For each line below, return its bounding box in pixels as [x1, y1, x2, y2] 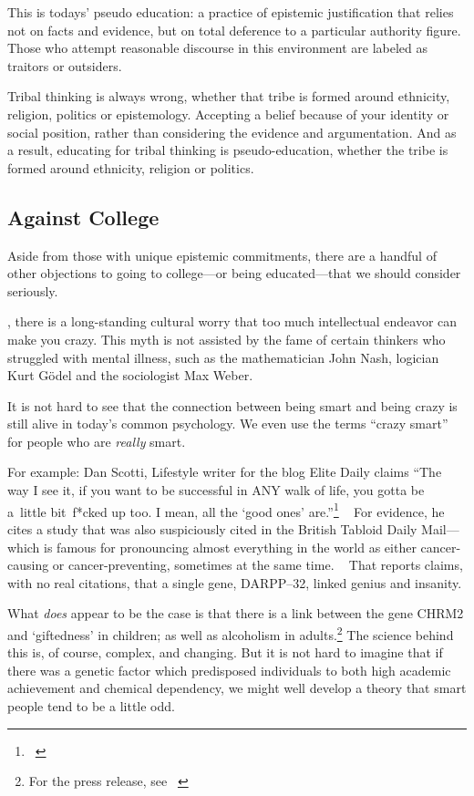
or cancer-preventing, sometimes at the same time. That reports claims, [52, 555, 463, 574]
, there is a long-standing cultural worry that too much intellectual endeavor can [7, 312, 458, 331]
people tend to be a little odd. [7, 696, 175, 715]
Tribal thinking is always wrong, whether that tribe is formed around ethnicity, [7, 87, 450, 106]
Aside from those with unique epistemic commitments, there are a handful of [7, 245, 437, 264]
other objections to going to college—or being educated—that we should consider [7, 264, 461, 283]
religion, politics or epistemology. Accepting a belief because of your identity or [7, 104, 449, 123]
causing [7, 555, 49, 574]
